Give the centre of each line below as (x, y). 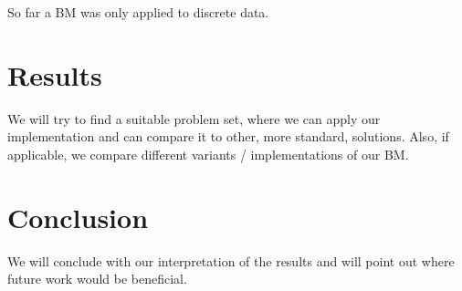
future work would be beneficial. (97, 279)
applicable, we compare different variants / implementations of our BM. (208, 154)
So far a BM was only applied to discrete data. (138, 12)
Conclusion (78, 217)
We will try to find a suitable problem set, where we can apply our (194, 118)
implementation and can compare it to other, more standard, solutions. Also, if (228, 136)
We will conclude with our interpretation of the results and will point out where (231, 260)
